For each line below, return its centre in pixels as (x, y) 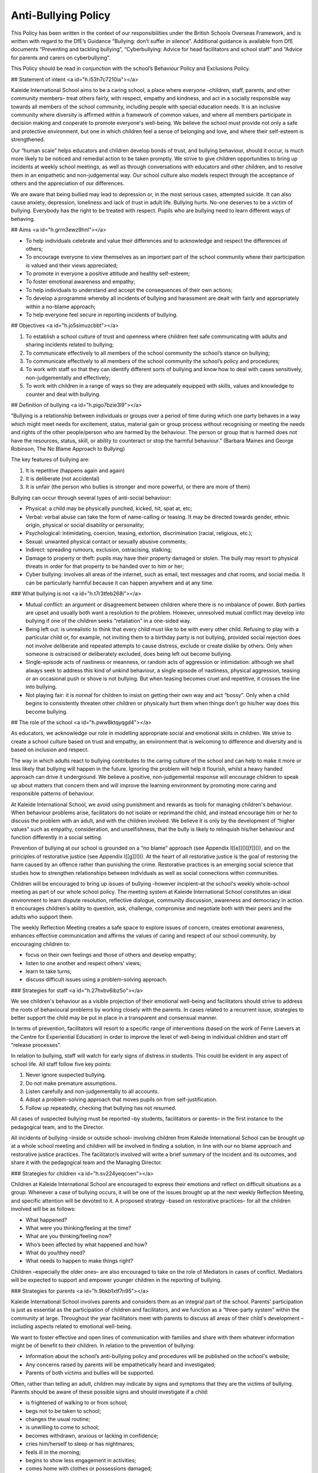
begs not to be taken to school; (63, 1411)
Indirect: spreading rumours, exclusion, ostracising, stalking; (99, 550)
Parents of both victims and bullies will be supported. (90, 1373)
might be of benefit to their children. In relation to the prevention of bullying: (103, 1345)
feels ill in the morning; (53, 1452)
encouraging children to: (41, 944)
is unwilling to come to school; (62, 1427)
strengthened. (28, 140)
